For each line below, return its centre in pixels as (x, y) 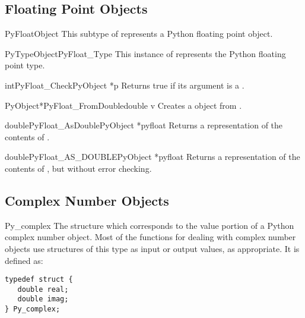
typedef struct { (39, 280)
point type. (25, 65)
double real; (43, 289)
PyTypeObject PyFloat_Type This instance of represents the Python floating (145, 53)
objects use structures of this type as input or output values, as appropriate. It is (152, 248)
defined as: (24, 260)
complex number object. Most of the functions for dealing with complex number (150, 237)
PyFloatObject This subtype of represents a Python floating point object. (139, 34)
